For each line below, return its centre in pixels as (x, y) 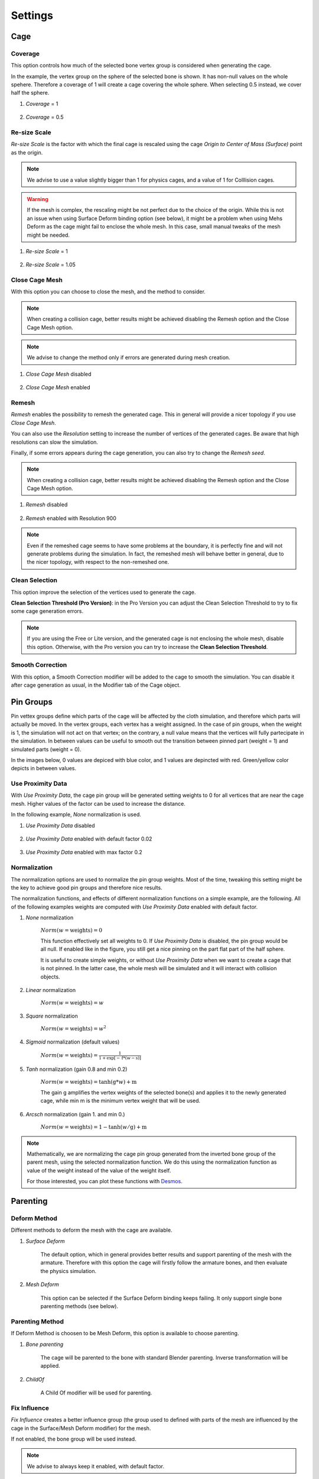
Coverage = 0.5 (45, 117)
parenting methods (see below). (79, 1306)
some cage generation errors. (47, 611)
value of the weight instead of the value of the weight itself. (99, 1170)
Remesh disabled (47, 505)
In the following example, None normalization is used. (76, 815)
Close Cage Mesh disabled (58, 374)
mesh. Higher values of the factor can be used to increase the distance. (98, 803)
